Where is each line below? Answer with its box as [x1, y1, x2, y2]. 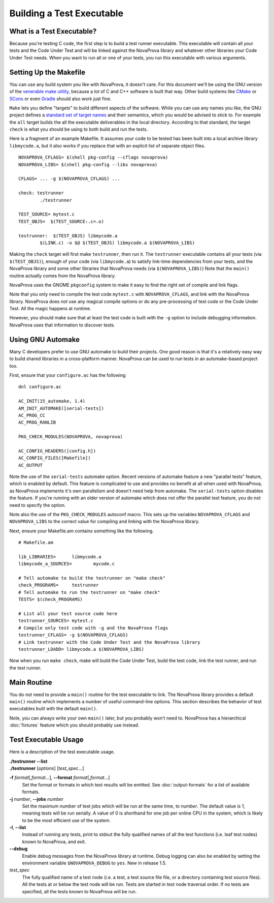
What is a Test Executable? [9, 27, 97, 36]
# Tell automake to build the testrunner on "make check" [18, 575, 166, 581]
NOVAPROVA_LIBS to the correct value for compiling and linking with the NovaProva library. [9, 519, 200, 525]
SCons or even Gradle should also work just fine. [9, 96, 112, 102]
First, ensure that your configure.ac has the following [9, 372, 126, 378]
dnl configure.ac [18, 384, 61, 390]
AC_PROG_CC [18, 412, 46, 418]
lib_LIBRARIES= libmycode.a [18, 554, 101, 559]
